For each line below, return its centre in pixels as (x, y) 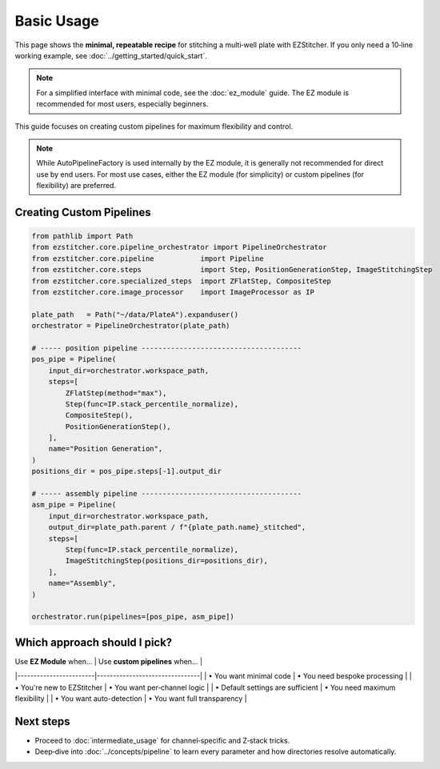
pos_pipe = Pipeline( (74, 359)
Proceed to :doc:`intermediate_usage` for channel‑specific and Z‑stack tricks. (162, 740)
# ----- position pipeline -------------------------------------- (167, 348)
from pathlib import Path (82, 236)
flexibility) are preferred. (76, 186)
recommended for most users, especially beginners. (122, 104)
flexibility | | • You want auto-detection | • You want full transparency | (131, 699)
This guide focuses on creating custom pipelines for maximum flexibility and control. (154, 126)
